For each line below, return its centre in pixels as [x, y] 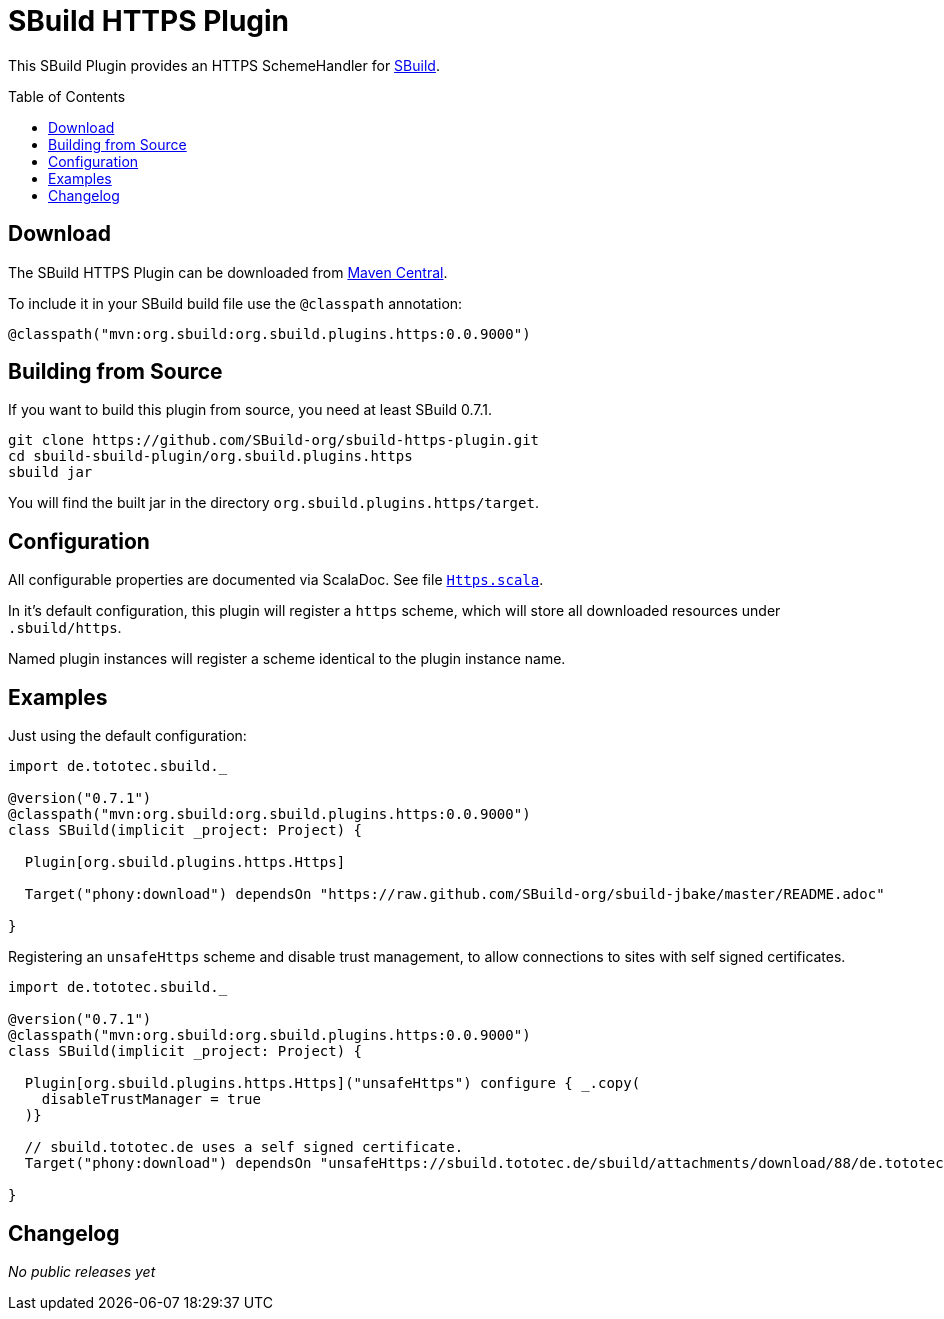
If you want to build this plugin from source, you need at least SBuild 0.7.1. [250, 410]
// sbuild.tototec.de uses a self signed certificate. [244, 1147]
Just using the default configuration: [127, 736]
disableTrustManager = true [151, 1099]
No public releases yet [82, 1271]
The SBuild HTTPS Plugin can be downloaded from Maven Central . [228, 272]
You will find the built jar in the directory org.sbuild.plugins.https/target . [273, 503]
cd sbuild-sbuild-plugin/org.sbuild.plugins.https [210, 456]
